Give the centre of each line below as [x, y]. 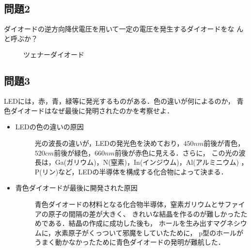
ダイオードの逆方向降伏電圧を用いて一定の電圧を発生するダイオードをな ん [124, 29]
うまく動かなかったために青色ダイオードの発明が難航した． [130, 242]
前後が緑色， [74, 152]
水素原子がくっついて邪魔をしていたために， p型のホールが [149, 232]
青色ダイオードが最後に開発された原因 [76, 188]
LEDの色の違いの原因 [49, 127]
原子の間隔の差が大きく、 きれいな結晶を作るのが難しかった [144, 213]
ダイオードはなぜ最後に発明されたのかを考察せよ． [92, 110]
